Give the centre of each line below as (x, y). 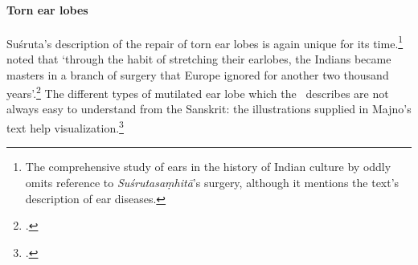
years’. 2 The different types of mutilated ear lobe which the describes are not (198, 92)
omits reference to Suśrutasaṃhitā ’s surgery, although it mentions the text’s (212, 182)
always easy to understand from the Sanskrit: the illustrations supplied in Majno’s (209, 109)
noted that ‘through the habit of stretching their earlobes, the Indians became (199, 59)
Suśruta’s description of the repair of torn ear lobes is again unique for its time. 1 (205, 42)
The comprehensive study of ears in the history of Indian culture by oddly (208, 167)
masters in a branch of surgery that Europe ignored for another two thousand (198, 74)
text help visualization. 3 (65, 126)
